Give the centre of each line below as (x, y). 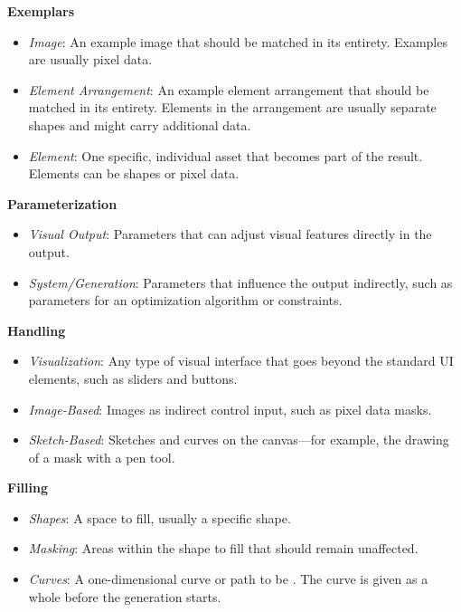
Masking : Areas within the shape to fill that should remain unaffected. (223, 548)
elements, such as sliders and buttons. (133, 378)
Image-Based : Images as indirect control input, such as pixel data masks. (230, 409)
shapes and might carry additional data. (140, 124)
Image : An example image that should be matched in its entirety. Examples (238, 41)
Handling (37, 330)
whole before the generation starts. (125, 596)
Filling (28, 488)
